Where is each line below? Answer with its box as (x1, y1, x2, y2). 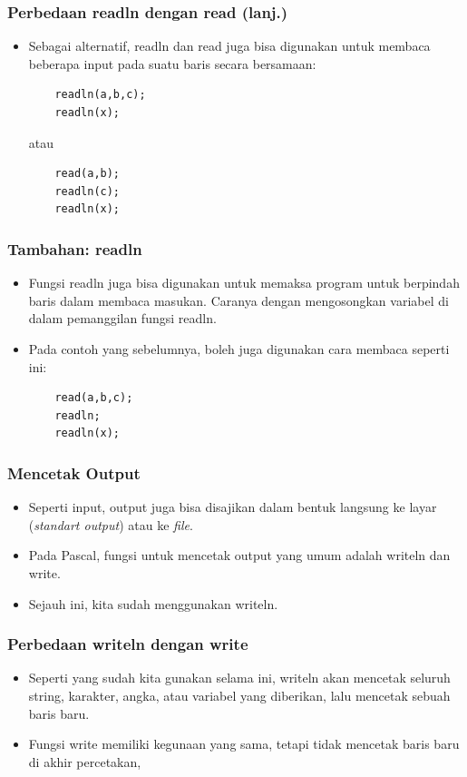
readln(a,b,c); (54, 88, 146, 102)
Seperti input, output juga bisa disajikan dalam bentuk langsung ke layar (28, 497, 437, 516)
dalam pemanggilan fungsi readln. (28, 309, 217, 328)
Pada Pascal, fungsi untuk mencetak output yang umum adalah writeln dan (28, 546, 451, 565)
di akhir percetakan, (28, 752, 141, 771)
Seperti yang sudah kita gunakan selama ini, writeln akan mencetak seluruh (28, 668, 451, 687)
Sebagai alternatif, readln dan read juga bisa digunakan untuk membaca (28, 36, 431, 55)
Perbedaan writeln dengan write (7, 633, 248, 655)
